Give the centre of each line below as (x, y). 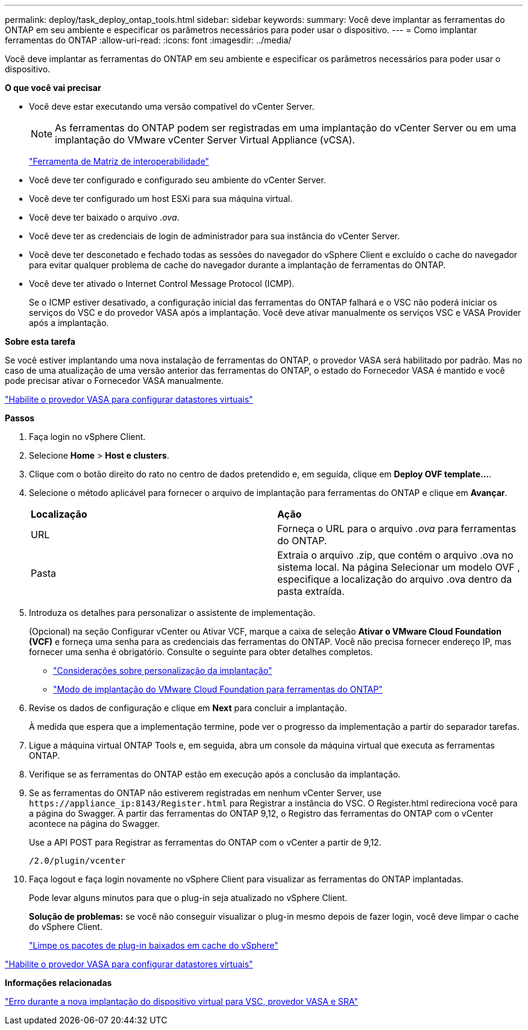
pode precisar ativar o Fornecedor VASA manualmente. (114, 381)
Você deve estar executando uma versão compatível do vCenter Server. (172, 106)
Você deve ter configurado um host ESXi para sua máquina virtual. (161, 199)
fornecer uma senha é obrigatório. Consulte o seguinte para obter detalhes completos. (201, 652)
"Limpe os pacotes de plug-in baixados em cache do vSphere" (154, 945)
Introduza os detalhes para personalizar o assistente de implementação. (172, 613)
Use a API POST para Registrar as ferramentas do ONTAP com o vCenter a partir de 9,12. (205, 842)
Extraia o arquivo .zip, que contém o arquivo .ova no (395, 555)
